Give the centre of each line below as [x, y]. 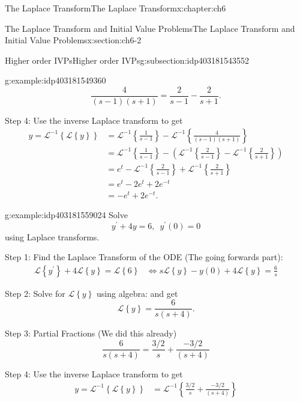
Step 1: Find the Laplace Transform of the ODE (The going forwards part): [144, 257]
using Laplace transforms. [52, 236]
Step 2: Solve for [35, 293]
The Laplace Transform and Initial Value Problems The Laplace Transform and [150, 28]
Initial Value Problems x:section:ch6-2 [73, 40]
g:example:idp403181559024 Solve [66, 214]
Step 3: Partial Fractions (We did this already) [91, 333]
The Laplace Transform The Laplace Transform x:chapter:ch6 [115, 8]
